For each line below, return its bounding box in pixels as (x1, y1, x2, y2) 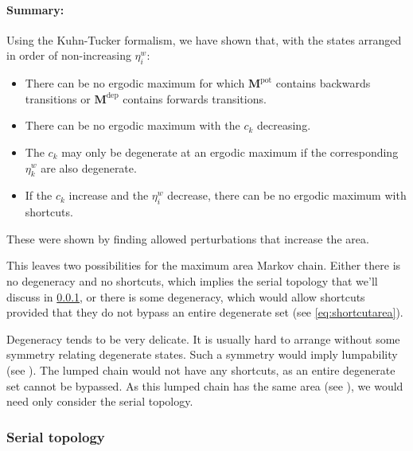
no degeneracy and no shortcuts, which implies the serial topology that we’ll (6, 272, 378, 289)
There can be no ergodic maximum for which (25, 75, 245, 91)
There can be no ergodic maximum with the (25, 117, 240, 134)
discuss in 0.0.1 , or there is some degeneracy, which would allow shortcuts (6, 288, 365, 305)
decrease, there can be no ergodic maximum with (167, 187, 407, 204)
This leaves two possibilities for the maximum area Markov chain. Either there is (6, 257, 401, 274)
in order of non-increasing (6, 47, 131, 64)
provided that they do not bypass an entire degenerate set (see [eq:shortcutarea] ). (6, 304, 403, 321)
